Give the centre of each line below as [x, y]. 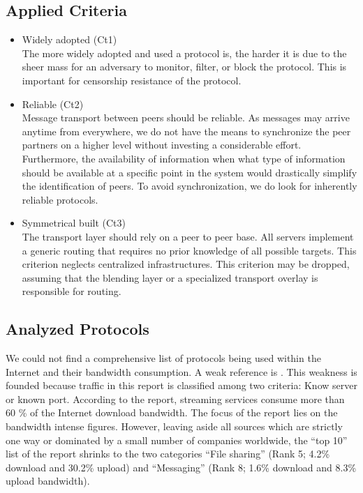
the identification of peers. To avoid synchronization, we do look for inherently [190, 186]
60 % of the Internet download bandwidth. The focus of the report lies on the [172, 412]
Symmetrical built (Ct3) [74, 223]
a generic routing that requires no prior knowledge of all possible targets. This [189, 250]
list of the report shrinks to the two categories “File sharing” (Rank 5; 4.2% [168, 454]
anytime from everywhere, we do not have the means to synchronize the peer [186, 131]
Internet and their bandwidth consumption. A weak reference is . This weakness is [181, 371]
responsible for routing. [72, 291]
